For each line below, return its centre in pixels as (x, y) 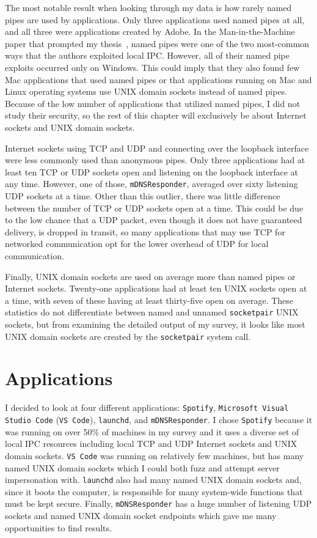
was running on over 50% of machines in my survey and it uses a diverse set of (152, 431)
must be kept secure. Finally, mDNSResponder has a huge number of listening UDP (158, 503)
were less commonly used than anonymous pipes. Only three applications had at (155, 160)
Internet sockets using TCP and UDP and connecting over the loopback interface (157, 148)
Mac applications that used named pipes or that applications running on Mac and (158, 79)
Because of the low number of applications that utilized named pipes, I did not (153, 103)
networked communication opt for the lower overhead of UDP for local (137, 244)
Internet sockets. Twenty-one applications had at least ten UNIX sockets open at (156, 288)
